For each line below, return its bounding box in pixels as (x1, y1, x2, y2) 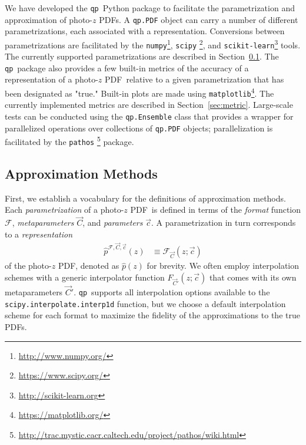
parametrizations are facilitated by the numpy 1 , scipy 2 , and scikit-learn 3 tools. (5, 37, 301, 51)
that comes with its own (209, 271, 297, 284)
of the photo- (5, 259, 52, 272)
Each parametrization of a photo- (5, 203, 124, 216)
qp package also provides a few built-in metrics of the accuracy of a (5, 61, 249, 74)
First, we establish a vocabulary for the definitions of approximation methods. (5, 192, 286, 204)
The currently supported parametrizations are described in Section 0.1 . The (5, 50, 279, 62)
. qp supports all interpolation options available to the (74, 286, 270, 298)
